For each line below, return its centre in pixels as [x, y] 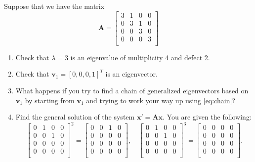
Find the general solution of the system [75, 117]
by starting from [50, 100]
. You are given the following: [207, 117]
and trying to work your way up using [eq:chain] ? [161, 100]
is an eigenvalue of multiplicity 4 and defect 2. [140, 57]
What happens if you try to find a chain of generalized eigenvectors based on [132, 90]
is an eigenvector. [131, 74]
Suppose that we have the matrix [54, 6]
